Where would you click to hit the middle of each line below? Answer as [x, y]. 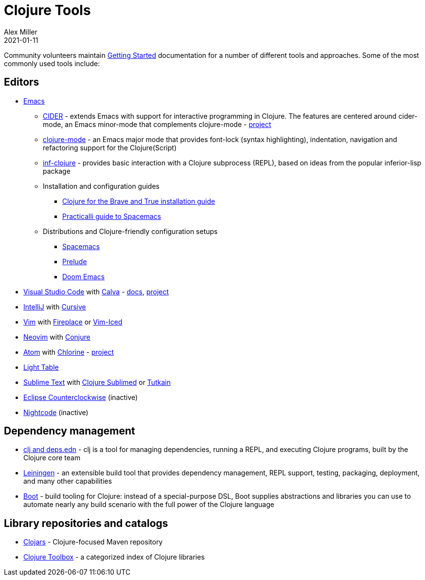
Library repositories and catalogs [86, 523]
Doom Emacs [84, 276]
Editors [22, 82]
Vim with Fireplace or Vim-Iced [73, 322]
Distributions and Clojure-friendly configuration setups [130, 231]
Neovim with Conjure [57, 337]
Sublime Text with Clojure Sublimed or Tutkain [97, 382]
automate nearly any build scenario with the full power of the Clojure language [149, 505]
